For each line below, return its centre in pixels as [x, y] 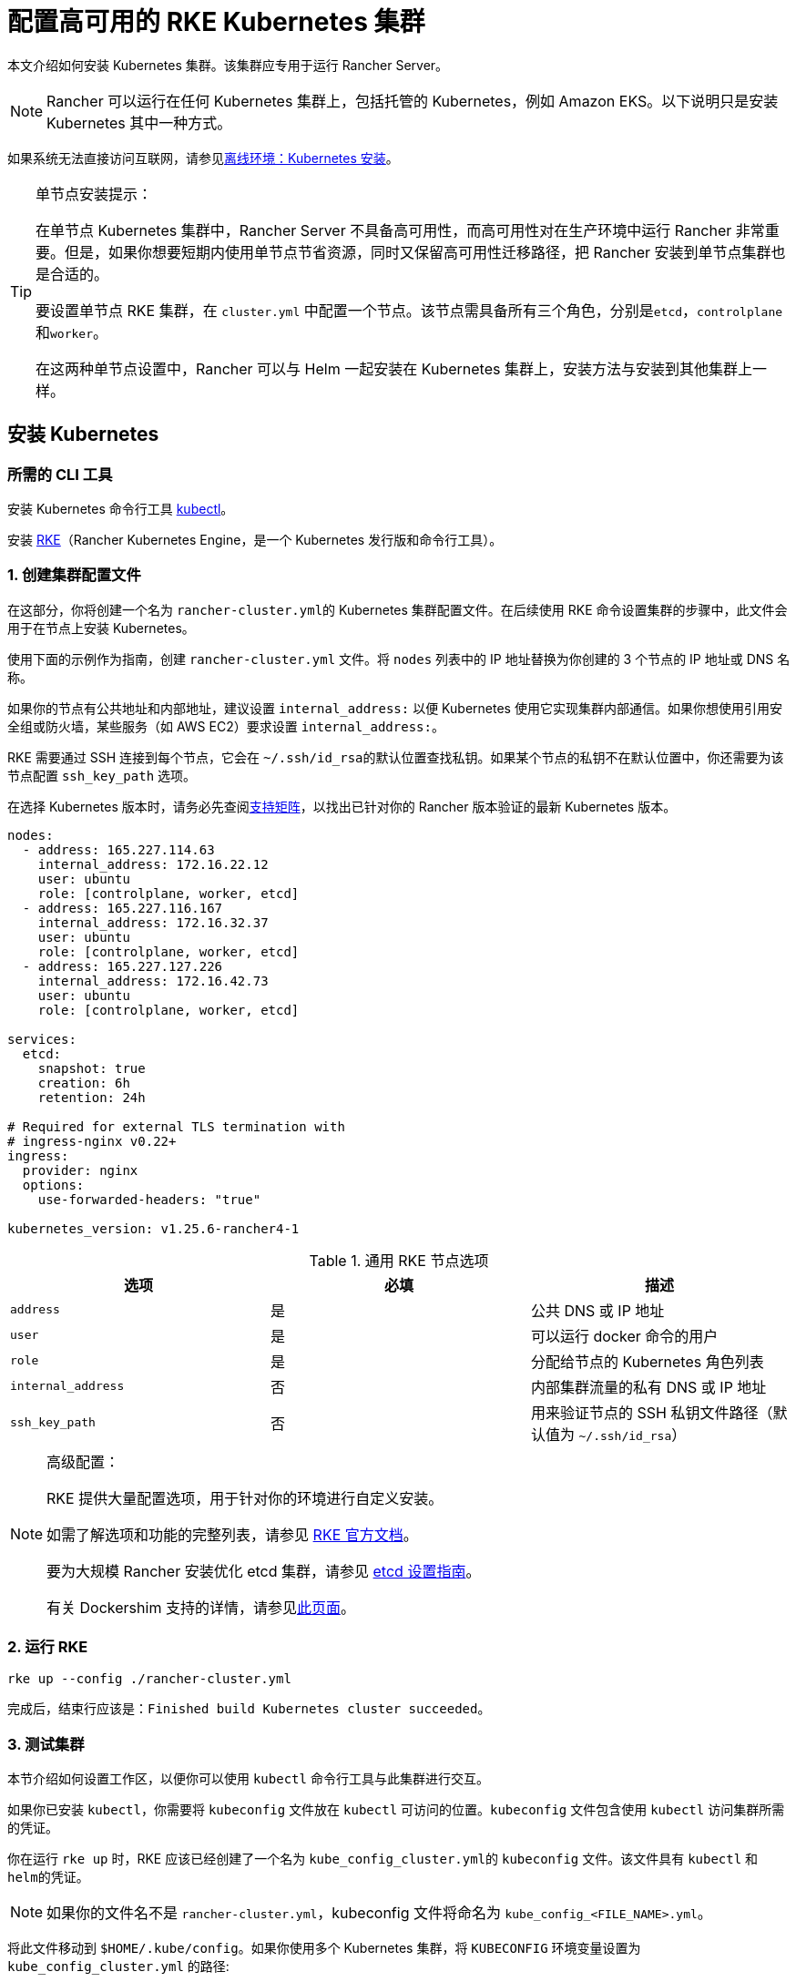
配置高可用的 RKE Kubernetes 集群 [216, 22]
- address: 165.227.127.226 [122, 966]
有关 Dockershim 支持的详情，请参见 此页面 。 [201, 1607]
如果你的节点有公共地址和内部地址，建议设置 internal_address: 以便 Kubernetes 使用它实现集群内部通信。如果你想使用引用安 [395, 708]
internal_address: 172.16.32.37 [153, 922]
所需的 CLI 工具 [60, 474]
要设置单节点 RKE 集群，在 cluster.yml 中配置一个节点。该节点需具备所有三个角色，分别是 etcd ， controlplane [409, 310]
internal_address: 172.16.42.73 [153, 981]
